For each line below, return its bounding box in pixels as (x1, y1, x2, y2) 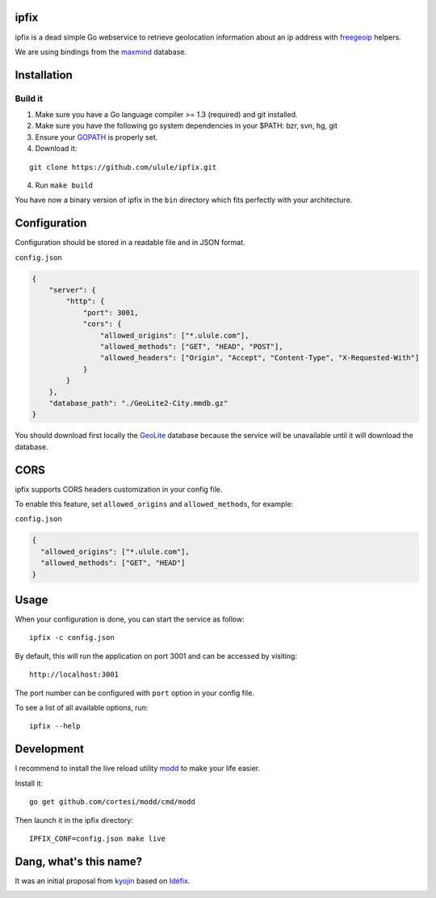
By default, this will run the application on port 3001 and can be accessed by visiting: (15, 651, 298, 660)
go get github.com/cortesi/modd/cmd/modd (29, 797, 195, 807)
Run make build (35, 180, 93, 190)
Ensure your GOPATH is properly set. (35, 132, 158, 141)
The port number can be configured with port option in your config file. (15, 688, 254, 698)
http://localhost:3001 (29, 670, 119, 679)
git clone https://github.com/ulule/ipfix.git (29, 162, 217, 171)
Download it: (35, 144, 78, 154)
